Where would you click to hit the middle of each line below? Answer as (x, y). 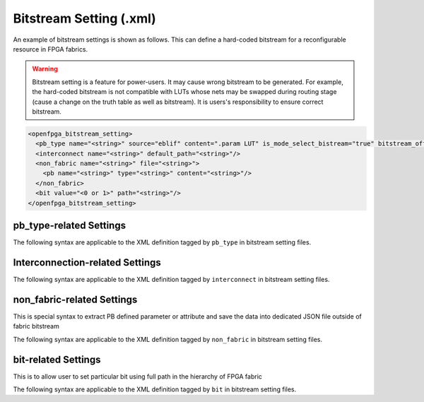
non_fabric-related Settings (75, 299)
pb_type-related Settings (70, 226)
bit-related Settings (57, 359)
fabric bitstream (36, 326)
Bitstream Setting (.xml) (85, 18)
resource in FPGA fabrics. (51, 49)
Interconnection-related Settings (87, 262)
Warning (45, 69)
